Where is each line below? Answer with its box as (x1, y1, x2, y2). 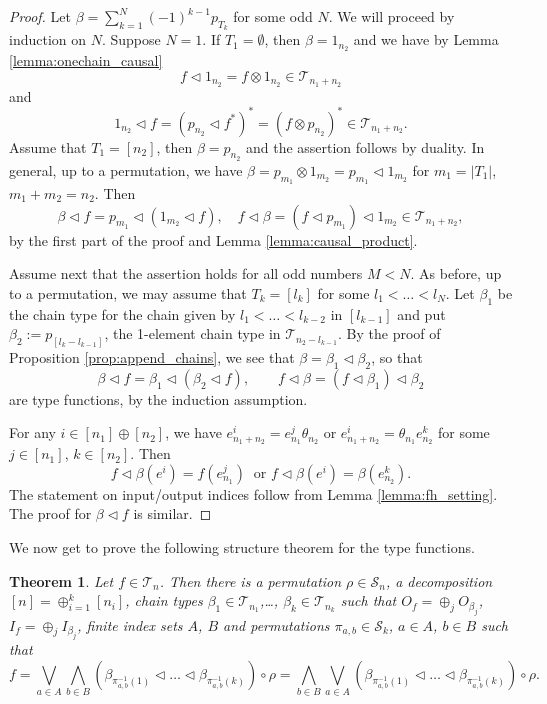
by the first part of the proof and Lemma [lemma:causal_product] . (9, 229, 418, 250)
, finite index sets (77, 614, 183, 635)
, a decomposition (385, 570, 493, 591)
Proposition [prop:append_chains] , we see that (9, 347, 295, 368)
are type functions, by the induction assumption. (9, 388, 308, 409)
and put (397, 303, 446, 324)
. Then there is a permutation (159, 570, 342, 591)
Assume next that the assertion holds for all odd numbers (9, 263, 363, 284)
